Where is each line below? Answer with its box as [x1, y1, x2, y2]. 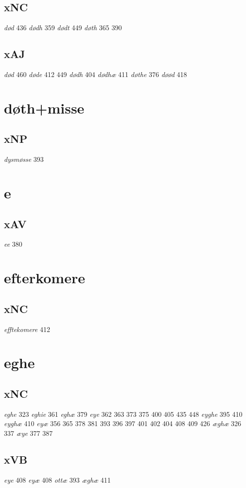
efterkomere [4, 268, 85, 288]
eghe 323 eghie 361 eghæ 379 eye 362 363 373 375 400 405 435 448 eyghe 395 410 [4, 409, 243, 419]
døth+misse [4, 98, 85, 117]
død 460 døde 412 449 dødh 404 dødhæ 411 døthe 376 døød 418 [4, 69, 187, 79]
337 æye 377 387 [4, 428, 53, 438]
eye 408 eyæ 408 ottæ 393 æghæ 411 [4, 474, 111, 485]
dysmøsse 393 [4, 154, 44, 164]
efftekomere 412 [4, 324, 50, 334]
